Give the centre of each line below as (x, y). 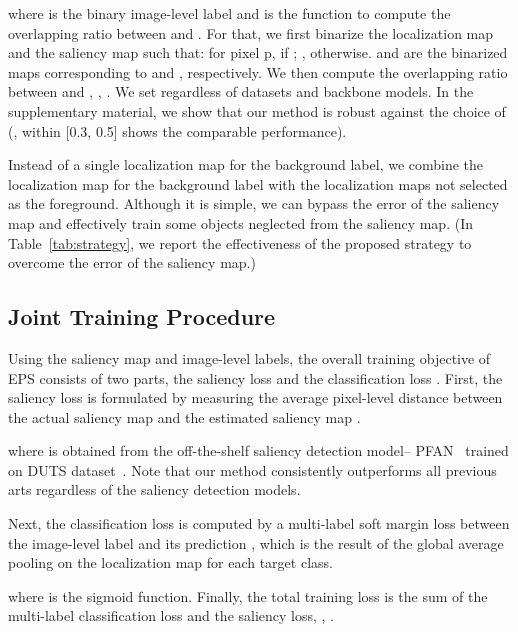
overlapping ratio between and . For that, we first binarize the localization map (251, 32)
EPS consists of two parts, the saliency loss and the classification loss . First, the (255, 377)
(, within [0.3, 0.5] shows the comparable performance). (177, 130)
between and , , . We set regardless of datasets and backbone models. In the (241, 91)
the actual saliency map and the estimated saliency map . (184, 416)
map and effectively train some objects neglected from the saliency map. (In (240, 222)
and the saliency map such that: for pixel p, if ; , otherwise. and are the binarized (258, 52)
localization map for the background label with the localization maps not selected (258, 183)
